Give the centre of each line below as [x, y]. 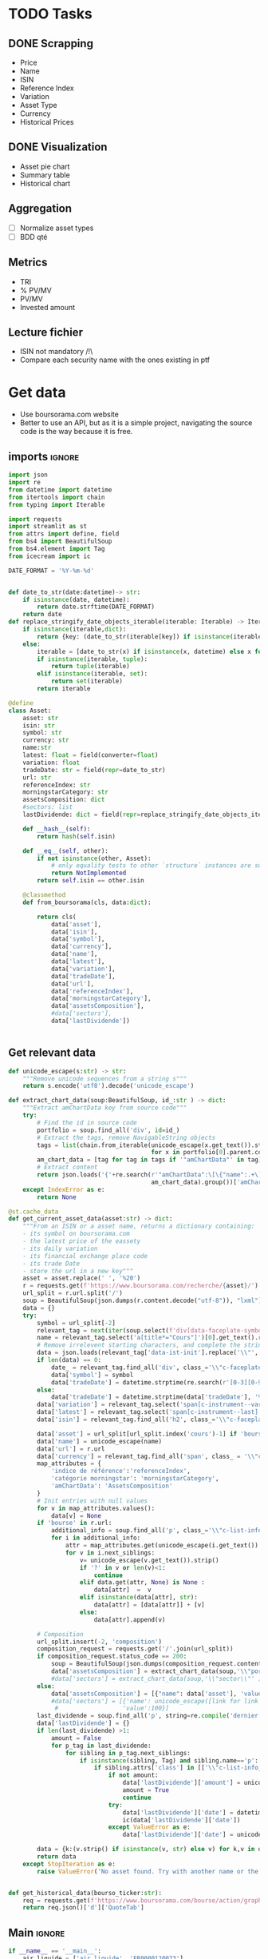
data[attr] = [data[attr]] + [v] [149, 1605]
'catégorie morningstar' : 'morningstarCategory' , [135, 1479]
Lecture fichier [46, 332]
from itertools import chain [57, 497]
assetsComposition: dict [64, 800]
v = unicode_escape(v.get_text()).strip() [149, 1560]
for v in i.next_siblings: [110, 1553]
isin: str [39, 725]
